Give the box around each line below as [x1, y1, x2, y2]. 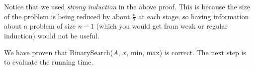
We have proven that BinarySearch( [4, 47, 113, 57]
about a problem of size [4, 21, 76, 31]
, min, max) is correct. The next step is [126, 47, 246, 57]
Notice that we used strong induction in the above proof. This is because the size [4, 1, 251, 11]
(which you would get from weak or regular [96, 21, 228, 31]
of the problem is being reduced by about [4, 11, 130, 21]
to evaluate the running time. [4, 57, 93, 67]
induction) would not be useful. [4, 31, 99, 41]
